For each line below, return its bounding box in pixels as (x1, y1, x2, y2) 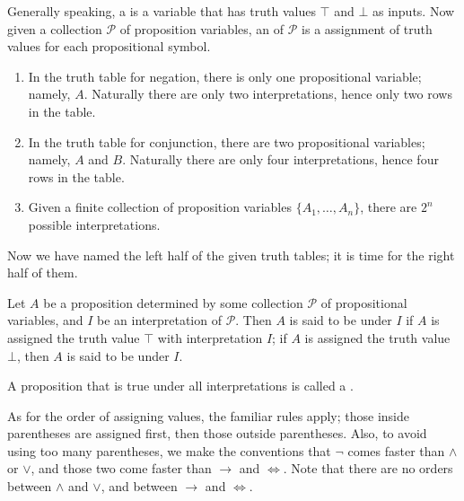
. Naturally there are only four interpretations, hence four (122, 150, 439, 169)
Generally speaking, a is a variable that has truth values (7, 2, 316, 20)
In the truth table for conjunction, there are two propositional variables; (28, 132, 425, 151)
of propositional (320, 293, 407, 312)
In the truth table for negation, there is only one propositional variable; (28, 66, 422, 85)
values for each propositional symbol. (7, 37, 211, 56)
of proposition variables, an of (119, 19, 285, 38)
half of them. (7, 263, 78, 282)
